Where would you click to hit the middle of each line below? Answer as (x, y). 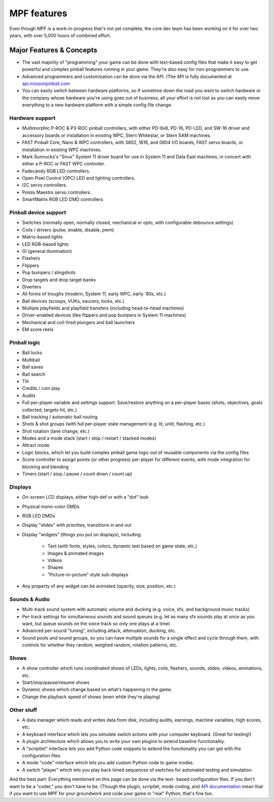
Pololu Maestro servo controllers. (57, 192)
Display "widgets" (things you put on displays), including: (82, 534)
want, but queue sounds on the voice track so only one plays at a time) (96, 623)
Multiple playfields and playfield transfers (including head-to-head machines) (103, 308)
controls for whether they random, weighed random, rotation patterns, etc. (100, 645)
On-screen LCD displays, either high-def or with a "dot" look (85, 497)
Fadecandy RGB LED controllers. (56, 171)
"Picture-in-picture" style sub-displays (88, 575)
